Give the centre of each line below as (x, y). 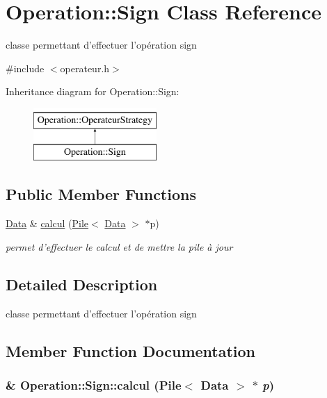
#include (25, 68)
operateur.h (85, 68)
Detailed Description (82, 284)
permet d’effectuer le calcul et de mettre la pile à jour (119, 246)
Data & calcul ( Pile (47, 223)
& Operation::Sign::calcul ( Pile (94, 384)
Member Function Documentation (131, 350)
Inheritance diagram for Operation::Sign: (93, 91)
